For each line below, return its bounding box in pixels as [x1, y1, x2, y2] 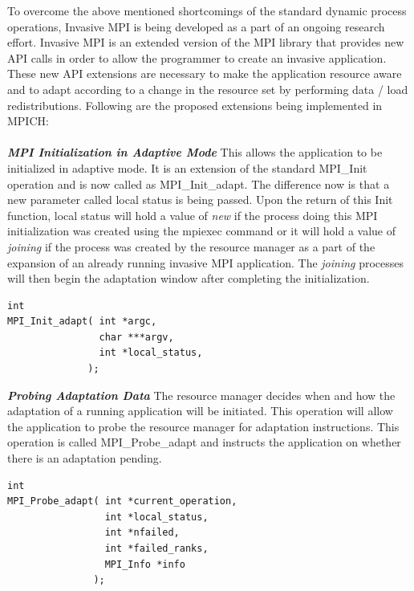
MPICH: [7, 112, 49, 129]
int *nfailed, [104, 527, 180, 539]
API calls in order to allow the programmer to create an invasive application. [7, 49, 387, 66]
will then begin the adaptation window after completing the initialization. [7, 270, 370, 287]
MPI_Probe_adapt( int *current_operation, [7, 495, 237, 507]
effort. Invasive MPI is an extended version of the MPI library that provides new [7, 34, 404, 51]
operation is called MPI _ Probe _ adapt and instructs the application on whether [7, 434, 401, 450]
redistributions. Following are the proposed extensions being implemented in [7, 96, 383, 113]
